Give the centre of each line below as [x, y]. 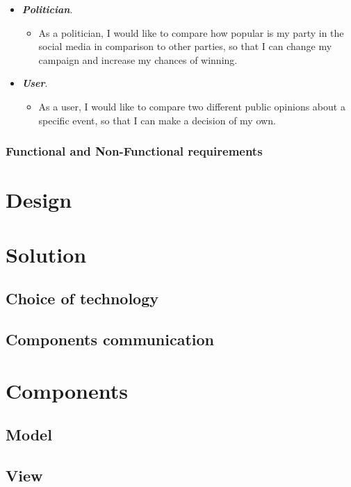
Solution [46, 254]
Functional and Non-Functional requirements [134, 151]
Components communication [110, 339]
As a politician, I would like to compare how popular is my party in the [191, 32]
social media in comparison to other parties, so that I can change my [185, 46]
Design [39, 200]
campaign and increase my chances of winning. [138, 59]
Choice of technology [82, 298]
